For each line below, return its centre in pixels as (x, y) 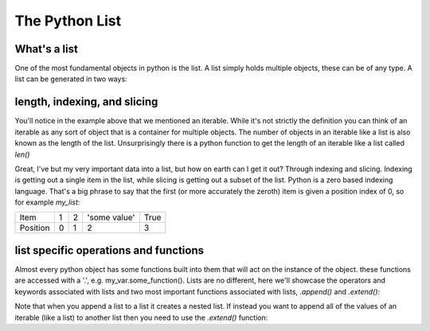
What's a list (47, 49)
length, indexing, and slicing (86, 102)
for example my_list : (47, 202)
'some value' (111, 217)
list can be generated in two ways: (71, 79)
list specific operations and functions (109, 250)
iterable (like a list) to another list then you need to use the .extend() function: (141, 317)
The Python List (68, 21)
